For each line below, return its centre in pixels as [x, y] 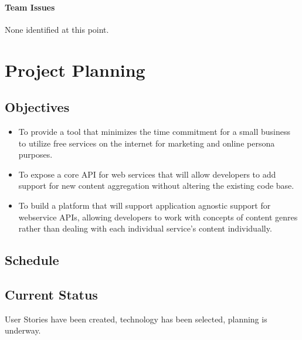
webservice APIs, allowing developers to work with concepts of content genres [158, 217]
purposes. [35, 154]
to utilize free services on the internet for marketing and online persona [147, 143]
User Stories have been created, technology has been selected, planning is [136, 319]
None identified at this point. [57, 29]
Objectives [37, 107]
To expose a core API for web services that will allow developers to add [147, 174]
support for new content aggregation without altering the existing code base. [156, 186]
